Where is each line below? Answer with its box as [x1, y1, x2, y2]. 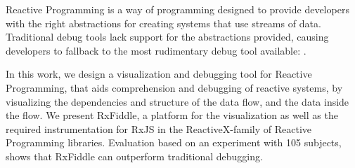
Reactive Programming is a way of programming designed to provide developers [6, 2, 349, 16]
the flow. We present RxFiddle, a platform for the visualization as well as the [6, 108, 338, 122]
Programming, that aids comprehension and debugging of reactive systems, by [6, 80, 343, 94]
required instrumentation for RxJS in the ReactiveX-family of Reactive [6, 121, 312, 136]
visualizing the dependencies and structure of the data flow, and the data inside [6, 94, 349, 108]
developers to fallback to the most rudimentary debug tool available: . [6, 43, 306, 57]
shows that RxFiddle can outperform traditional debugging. [6, 148, 263, 163]
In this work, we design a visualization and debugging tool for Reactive [6, 66, 312, 81]
